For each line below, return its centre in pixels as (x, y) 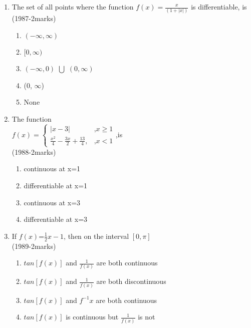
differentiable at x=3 (56, 219)
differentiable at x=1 (56, 185)
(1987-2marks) (34, 18)
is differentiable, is (219, 7)
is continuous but (92, 317)
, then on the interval (96, 236)
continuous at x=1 (52, 169)
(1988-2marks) (34, 151)
